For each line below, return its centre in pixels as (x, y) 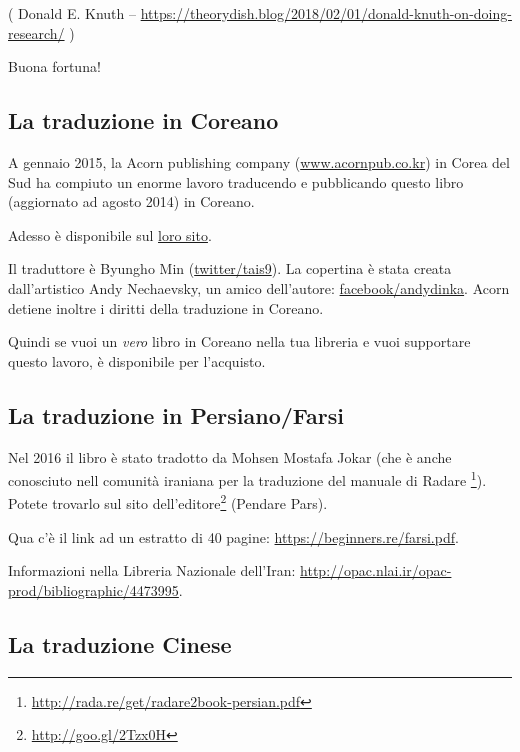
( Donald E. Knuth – (72, 13)
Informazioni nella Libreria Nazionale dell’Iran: (152, 570)
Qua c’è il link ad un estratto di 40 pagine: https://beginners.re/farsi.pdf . (233, 536)
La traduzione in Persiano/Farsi (176, 414)
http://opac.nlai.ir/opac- (376, 570)
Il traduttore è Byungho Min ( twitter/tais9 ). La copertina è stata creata (230, 268)
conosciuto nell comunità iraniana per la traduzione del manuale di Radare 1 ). (247, 478)
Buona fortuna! (54, 66)
